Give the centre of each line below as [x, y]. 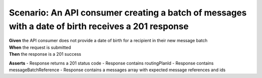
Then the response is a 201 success [45, 54]
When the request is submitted [40, 47]
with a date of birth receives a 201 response [99, 26]
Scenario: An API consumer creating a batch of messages [128, 13]
